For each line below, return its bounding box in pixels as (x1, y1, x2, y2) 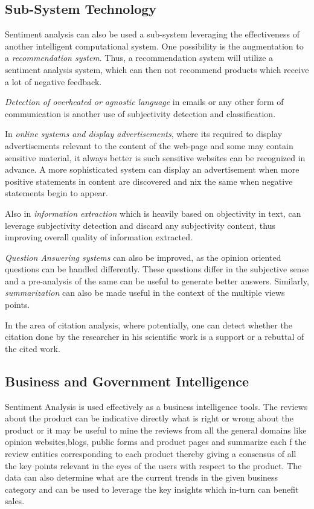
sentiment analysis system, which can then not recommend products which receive (5, 63, 309, 75)
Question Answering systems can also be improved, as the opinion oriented (5, 251, 281, 263)
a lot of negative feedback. (5, 75, 102, 88)
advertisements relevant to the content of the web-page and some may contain (5, 139, 293, 152)
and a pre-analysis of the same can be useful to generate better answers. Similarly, (5, 274, 309, 287)
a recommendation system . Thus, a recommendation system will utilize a (5, 51, 274, 64)
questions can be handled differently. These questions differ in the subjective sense (5, 263, 309, 275)
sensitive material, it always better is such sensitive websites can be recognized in (5, 151, 306, 164)
